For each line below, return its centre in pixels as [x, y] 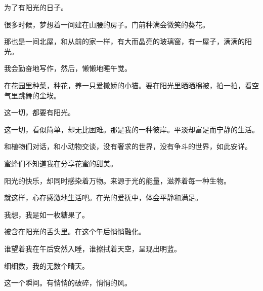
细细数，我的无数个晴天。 [47, 265]
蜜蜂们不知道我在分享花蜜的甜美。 [61, 163]
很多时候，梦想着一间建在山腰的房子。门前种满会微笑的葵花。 [107, 24]
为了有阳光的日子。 [36, 7]
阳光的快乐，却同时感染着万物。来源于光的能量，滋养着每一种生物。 [117, 180]
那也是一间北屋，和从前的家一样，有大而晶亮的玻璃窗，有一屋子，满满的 [124, 41]
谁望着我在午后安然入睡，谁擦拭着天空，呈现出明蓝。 [93, 248]
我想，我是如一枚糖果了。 [47, 214]
